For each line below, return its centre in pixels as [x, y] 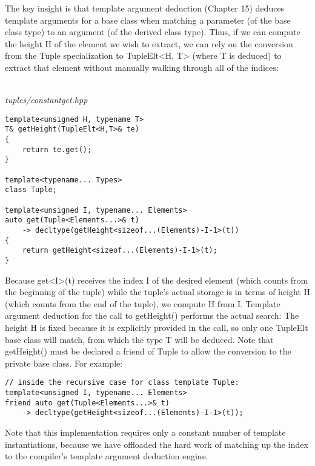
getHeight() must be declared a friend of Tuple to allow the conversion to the [148, 351]
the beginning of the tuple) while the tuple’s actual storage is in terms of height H [157, 292]
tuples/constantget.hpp [46, 100]
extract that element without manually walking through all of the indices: [142, 67]
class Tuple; [31, 190]
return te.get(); [57, 149]
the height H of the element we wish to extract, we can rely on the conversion [149, 43]
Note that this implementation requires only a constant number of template [145, 432]
